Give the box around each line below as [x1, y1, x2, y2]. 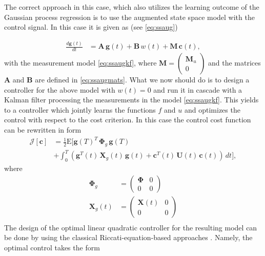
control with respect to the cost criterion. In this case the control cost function [4, 114, 251, 125]
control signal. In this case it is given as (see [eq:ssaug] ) [4, 22, 178, 32]
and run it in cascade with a [153, 84, 242, 95]
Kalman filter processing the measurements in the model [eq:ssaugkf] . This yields [4, 94, 259, 105]
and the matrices [208, 57, 261, 68]
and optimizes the [184, 104, 240, 115]
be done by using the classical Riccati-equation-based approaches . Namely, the [4, 232, 253, 243]
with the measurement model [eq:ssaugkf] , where [4, 57, 157, 68]
